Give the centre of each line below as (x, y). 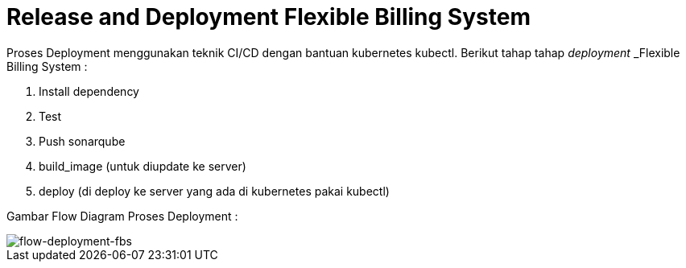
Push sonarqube (82, 141)
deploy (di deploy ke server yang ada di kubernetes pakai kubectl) (214, 191)
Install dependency (89, 91)
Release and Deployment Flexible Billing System (269, 17)
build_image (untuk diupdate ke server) (143, 166)
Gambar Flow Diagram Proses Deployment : (122, 216)
